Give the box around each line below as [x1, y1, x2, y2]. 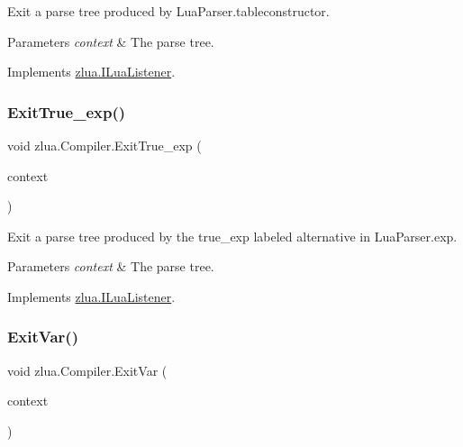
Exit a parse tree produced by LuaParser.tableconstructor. [7, 2, 330, 20]
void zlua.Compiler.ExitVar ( [7, 360, 168, 379]
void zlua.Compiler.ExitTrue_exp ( [7, 136, 202, 154]
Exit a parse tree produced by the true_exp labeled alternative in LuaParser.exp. [7, 226, 458, 245]
